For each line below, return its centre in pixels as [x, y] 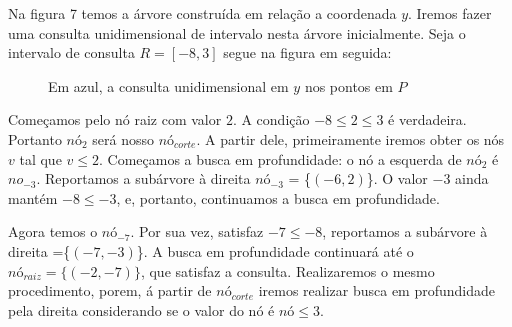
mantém [33, 197]
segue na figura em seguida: [307, 52]
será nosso [123, 138]
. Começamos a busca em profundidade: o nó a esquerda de [280, 158]
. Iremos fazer [450, 13]
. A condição [271, 119]
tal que [40, 158]
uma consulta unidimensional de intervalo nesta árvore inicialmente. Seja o [237, 32]
